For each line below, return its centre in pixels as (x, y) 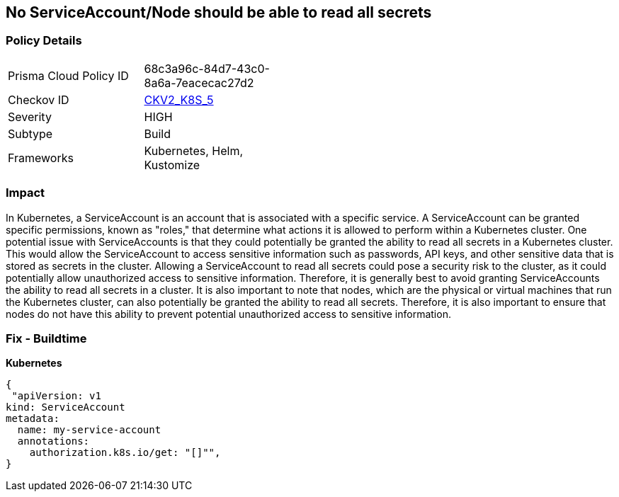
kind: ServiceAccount (66, 407)
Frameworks (41, 158)
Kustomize (172, 165)
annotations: (53, 441)
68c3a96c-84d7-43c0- (207, 68)
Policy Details (44, 41)
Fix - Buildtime (46, 338)
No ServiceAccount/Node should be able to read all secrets (219, 12)
